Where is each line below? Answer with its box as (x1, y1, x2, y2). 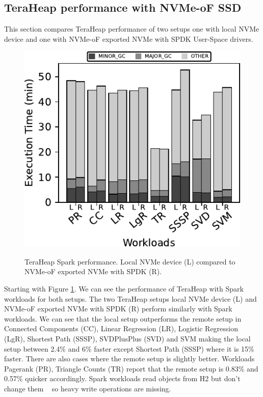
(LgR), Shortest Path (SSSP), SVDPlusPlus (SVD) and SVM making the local (4, 333, 251, 343)
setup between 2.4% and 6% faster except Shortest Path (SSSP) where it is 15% (4, 343, 254, 354)
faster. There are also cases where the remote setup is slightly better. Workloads (4, 353, 255, 364)
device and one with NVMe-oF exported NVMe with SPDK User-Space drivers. (4, 33, 253, 44)
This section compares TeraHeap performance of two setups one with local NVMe (4, 23, 259, 34)
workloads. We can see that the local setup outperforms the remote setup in (4, 313, 242, 324)
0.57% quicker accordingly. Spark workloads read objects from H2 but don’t (4, 373, 241, 384)
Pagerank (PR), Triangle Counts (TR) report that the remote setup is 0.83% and (4, 363, 258, 374)
